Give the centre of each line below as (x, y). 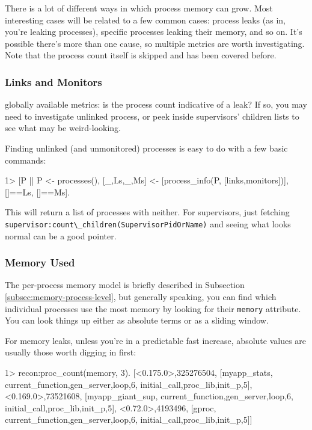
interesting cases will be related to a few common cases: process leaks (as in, (145, 20)
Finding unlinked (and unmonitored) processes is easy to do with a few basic (146, 148)
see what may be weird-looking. (63, 128)
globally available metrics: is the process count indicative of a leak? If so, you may (156, 104)
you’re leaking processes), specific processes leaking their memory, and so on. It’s (154, 32)
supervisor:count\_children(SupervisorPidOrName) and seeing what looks (148, 223)
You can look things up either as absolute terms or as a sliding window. (137, 320)
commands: (26, 160)
